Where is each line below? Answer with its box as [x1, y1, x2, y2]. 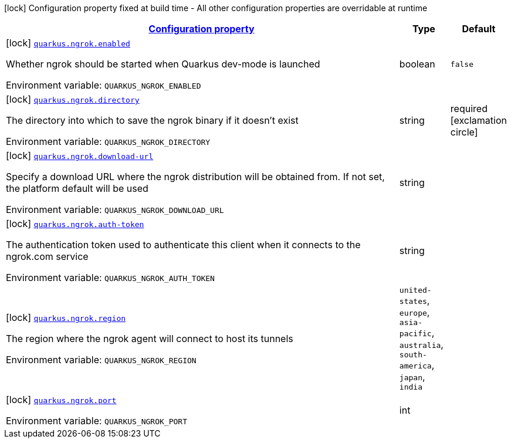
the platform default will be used [6, 182, 148, 194]
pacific [399, 329, 432, 338]
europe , [399, 306, 430, 318]
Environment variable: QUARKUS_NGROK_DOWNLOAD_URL [6, 204, 224, 215]
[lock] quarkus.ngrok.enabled [6, 37, 130, 49]
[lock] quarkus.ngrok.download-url [6, 150, 154, 161]
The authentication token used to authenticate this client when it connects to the [6, 239, 361, 251]
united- [399, 286, 432, 295]
